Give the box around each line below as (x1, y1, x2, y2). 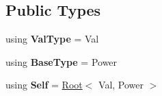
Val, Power (98, 77, 144, 92)
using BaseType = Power (5, 54, 118, 69)
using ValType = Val (5, 32, 99, 46)
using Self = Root (5, 77, 83, 92)
